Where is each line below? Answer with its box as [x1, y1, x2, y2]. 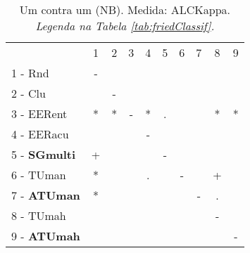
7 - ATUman [11, 187, 80, 203]
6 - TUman [11, 167, 66, 183]
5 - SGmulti [11, 146, 76, 162]
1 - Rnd [11, 65, 49, 81]
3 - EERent [11, 105, 68, 122]
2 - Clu [11, 85, 46, 101]
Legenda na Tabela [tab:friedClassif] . [35, 18, 215, 34]
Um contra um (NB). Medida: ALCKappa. [19, 1, 230, 18]
